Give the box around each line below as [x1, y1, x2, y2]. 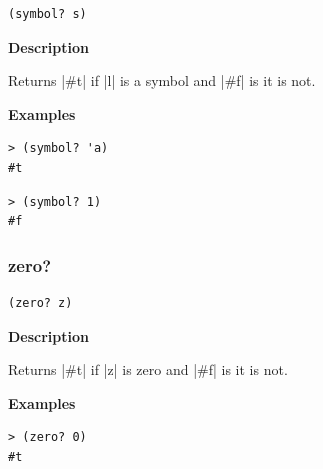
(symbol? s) [8, 7, 87, 21]
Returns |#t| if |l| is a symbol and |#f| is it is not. [8, 70, 316, 91]
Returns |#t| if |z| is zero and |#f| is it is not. [8, 359, 288, 380]
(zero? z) [8, 295, 73, 310]
